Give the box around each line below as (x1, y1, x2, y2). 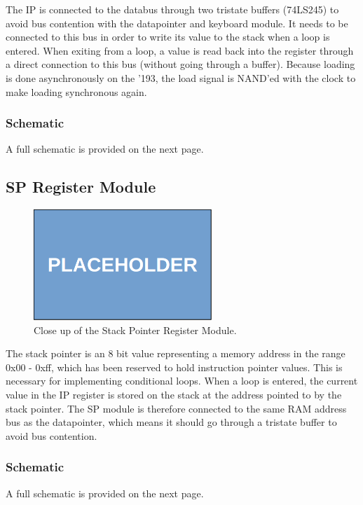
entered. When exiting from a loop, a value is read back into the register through (6, 43, 354, 57)
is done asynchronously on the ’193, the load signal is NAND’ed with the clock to (6, 70, 356, 85)
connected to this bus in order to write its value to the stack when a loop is (6, 29, 330, 44)
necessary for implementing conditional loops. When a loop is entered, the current (6, 373, 358, 388)
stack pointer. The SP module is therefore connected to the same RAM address (6, 401, 347, 415)
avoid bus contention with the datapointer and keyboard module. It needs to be (6, 15, 348, 30)
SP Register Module (6, 176, 156, 198)
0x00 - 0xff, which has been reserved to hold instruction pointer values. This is (6, 359, 343, 374)
